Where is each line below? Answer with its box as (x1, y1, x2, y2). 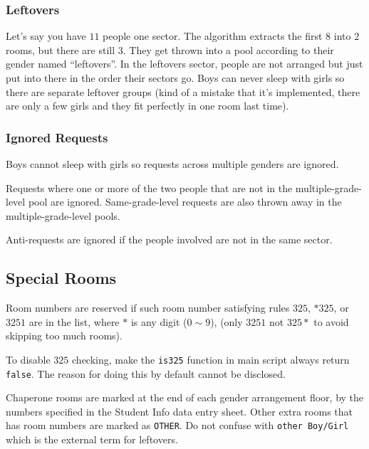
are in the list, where (28, 314, 120, 329)
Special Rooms (6, 267, 117, 289)
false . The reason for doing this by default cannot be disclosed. (6, 366, 286, 381)
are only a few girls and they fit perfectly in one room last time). (6, 98, 289, 113)
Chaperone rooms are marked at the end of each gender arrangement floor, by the (6, 390, 364, 405)
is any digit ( (130, 314, 187, 329)
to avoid (313, 314, 349, 329)
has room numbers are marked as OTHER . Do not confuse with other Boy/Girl (6, 418, 349, 433)
